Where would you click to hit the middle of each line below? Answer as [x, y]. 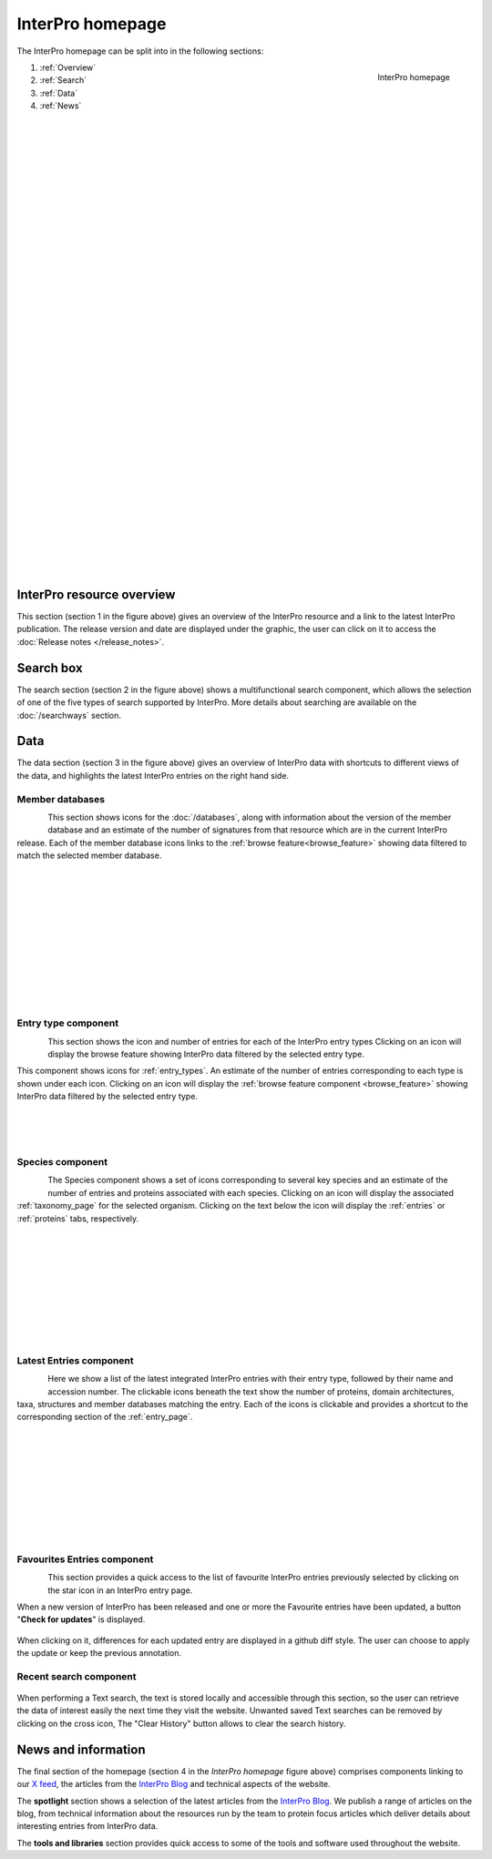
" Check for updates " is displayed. [81, 1619]
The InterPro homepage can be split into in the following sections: [140, 51]
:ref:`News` [61, 106]
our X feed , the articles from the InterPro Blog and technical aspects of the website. [174, 1784]
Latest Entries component [75, 1360]
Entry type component [67, 1023]
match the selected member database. [89, 855]
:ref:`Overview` [68, 67]
